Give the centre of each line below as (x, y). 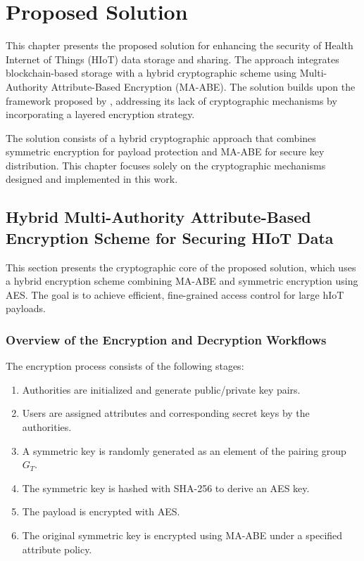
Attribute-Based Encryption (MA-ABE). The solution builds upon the (203, 86)
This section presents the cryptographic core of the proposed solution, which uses (181, 267)
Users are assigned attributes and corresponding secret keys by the (166, 413)
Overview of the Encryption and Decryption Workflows (166, 339)
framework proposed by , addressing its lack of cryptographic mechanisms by (171, 100)
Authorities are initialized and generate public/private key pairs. (161, 389)
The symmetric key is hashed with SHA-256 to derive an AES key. (166, 488)
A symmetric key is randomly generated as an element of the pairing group (184, 450)
